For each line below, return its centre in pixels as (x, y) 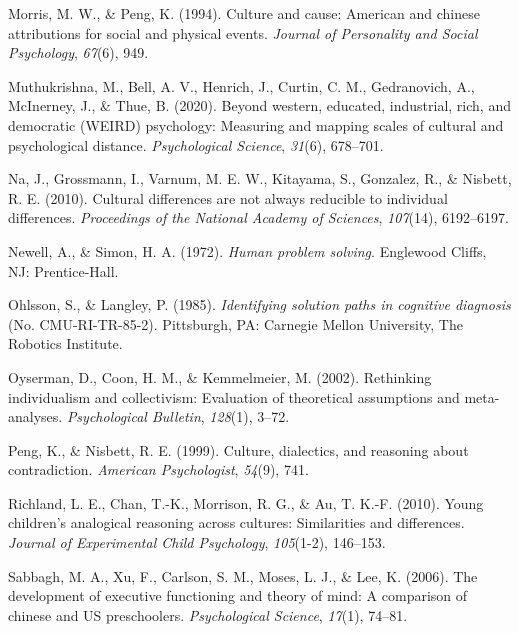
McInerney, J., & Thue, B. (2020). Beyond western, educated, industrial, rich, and (259, 105)
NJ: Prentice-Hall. (63, 270)
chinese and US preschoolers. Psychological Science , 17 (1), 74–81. (208, 614)
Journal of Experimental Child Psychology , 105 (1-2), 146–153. (197, 542)
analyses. (35, 416)
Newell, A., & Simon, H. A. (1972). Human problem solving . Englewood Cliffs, (247, 250)
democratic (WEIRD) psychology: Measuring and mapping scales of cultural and (256, 124)
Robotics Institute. (65, 343)
